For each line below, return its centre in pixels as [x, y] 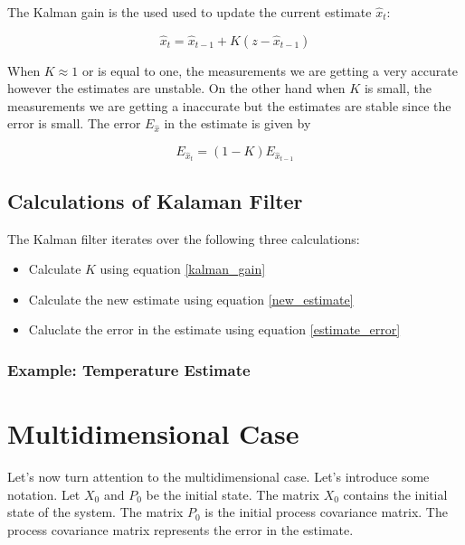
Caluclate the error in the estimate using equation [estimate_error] [214, 329]
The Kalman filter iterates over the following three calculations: [184, 238]
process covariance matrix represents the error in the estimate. [180, 529]
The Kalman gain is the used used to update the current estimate [190, 12]
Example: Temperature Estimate [129, 369]
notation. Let [44, 494]
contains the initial [395, 494]
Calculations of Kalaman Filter [155, 200]
